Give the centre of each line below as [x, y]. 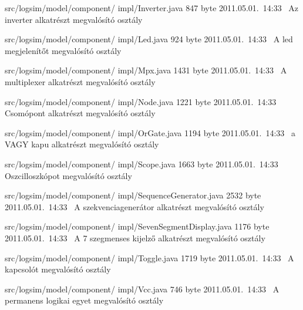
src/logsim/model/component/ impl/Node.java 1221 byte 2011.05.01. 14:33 [141, 101]
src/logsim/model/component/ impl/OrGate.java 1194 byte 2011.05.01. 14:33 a [150, 132]
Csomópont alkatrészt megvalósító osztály [80, 113]
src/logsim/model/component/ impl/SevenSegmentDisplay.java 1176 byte [137, 226]
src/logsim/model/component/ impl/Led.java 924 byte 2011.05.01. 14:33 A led [149, 39]
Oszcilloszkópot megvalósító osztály [68, 175]
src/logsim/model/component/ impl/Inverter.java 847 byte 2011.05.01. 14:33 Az [152, 8]
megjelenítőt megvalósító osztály [63, 50]
